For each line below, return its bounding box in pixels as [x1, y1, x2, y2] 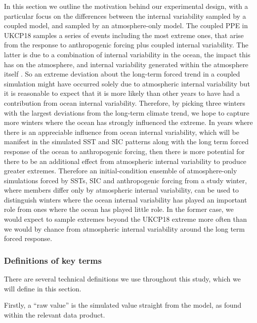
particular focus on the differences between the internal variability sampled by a [4, 10, 246, 21]
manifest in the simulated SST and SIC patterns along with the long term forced [4, 136, 249, 147]
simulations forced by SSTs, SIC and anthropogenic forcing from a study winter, [4, 175, 247, 185]
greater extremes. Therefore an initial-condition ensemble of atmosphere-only [4, 165, 237, 176]
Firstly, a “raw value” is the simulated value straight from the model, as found [4, 300, 242, 310]
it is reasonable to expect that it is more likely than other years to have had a [4, 88, 240, 98]
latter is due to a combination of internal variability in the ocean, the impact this [4, 49, 251, 59]
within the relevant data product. [4, 309, 105, 320]
